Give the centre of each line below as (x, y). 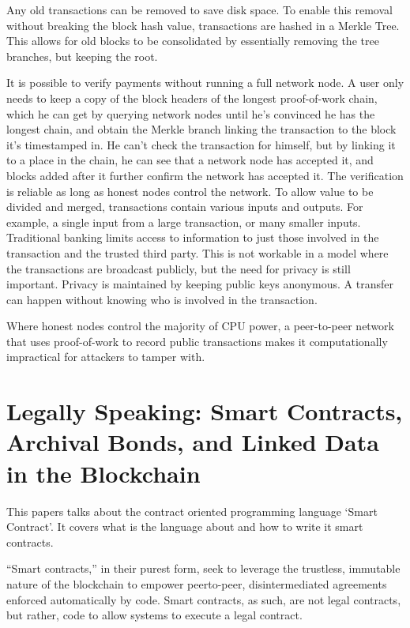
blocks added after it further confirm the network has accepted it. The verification (205, 175)
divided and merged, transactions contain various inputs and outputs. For (185, 207)
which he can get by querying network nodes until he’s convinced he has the (191, 113)
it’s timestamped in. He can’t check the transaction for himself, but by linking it (201, 144)
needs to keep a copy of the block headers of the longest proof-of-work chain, (192, 98)
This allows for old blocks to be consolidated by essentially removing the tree (193, 41)
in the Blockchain (103, 473)
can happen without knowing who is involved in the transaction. (162, 299)
